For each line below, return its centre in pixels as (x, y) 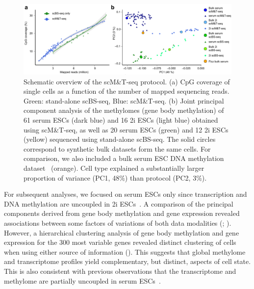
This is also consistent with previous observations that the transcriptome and (120, 271)
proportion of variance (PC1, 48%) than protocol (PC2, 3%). (115, 177)
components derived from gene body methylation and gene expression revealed (122, 213)
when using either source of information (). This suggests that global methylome (125, 251)
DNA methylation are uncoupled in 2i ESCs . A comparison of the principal (119, 203)
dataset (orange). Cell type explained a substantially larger (114, 168)
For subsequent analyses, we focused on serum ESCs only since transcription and (126, 194)
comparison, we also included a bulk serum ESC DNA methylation (124, 158)
